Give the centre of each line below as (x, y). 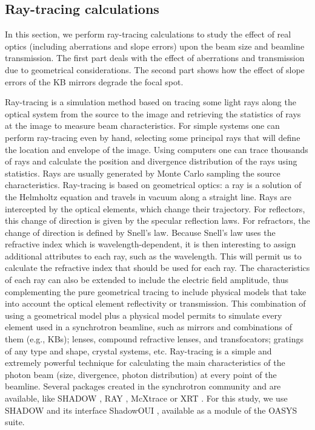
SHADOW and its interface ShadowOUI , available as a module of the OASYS (151, 410)
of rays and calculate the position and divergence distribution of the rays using (151, 161)
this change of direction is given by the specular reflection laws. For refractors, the (157, 220)
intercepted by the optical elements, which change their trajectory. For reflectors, (155, 208)
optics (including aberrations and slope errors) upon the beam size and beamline (155, 46)
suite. (15, 422)
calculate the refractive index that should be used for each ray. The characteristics (157, 268)
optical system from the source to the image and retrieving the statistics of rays (153, 113)
